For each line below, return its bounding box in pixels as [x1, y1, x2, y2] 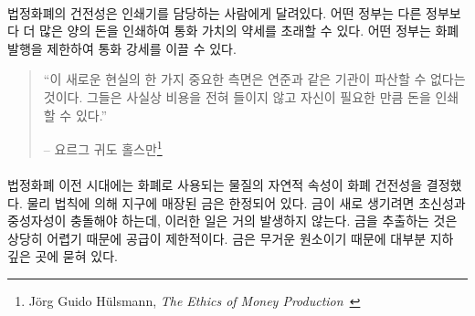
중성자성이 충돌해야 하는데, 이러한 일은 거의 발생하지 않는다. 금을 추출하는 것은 [7, 211, 458, 230]
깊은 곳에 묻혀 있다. [7, 247, 118, 266]
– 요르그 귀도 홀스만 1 [43, 137, 163, 158]
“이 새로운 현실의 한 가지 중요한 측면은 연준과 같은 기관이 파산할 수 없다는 [43, 69, 466, 89]
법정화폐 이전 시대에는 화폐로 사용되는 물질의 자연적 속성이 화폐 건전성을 [7, 175, 423, 194]
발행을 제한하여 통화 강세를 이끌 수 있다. [7, 38, 237, 58]
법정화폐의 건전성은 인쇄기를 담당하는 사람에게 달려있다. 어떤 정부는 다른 [7, 3, 422, 22]
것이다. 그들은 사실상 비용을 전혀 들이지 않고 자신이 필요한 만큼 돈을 [43, 87, 431, 106]
